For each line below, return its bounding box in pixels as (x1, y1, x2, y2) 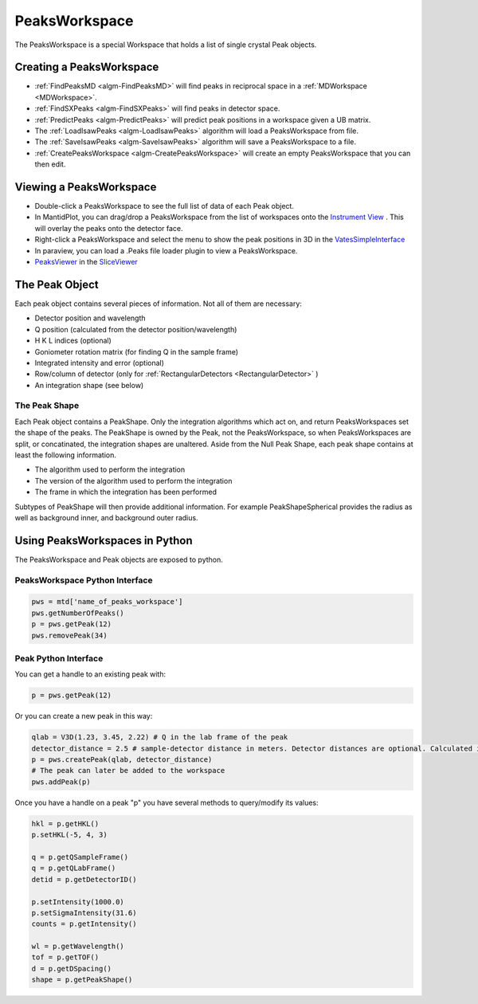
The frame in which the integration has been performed (34, 487, 217, 497)
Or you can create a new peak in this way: (14, 712, 153, 721)
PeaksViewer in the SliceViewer (34, 257, 139, 267)
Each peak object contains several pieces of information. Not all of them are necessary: (14, 299, 303, 308)
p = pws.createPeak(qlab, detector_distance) (31, 755, 213, 764)
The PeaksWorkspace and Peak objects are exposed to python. (14, 555, 223, 564)
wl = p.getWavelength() (31, 942, 125, 951)
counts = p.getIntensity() (31, 920, 137, 928)
